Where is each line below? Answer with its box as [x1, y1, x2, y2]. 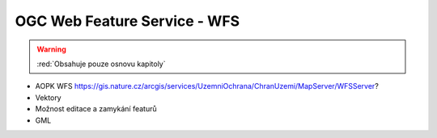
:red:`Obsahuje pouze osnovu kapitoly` [36, 59, 166, 69]
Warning [36, 44, 66, 54]
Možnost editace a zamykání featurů [35, 104, 157, 114]
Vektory [35, 93, 62, 102]
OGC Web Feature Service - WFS [15, 12, 240, 30]
